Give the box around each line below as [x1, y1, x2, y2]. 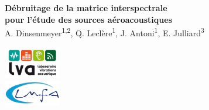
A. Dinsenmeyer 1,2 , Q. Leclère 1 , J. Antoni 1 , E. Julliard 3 [5, 25, 204, 39]
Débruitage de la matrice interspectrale [5, 2, 167, 13]
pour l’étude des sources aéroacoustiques [5, 13, 172, 25]
